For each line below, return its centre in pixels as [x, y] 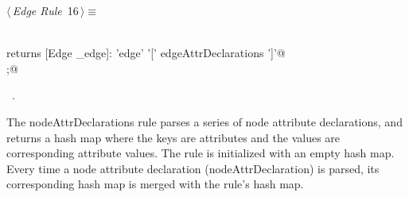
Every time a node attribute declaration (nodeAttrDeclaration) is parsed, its [193, 168]
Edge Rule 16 [45, 10]
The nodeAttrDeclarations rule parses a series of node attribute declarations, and [204, 121]
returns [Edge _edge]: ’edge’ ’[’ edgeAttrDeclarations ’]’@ [146, 53]
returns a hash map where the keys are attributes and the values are [173, 137]
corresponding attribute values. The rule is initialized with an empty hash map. [201, 153]
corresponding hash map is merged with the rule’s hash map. [155, 184]
